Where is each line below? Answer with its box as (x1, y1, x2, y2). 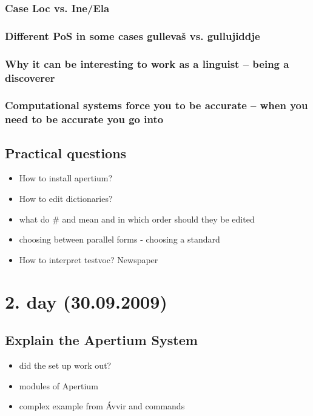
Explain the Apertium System (5, 330, 198, 349)
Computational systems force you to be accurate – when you (5, 98, 308, 113)
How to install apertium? (19, 172, 113, 184)
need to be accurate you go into (5, 112, 164, 127)
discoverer (5, 70, 55, 85)
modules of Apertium (19, 379, 98, 392)
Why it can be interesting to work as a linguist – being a (5, 56, 289, 71)
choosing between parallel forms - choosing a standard (19, 233, 220, 246)
